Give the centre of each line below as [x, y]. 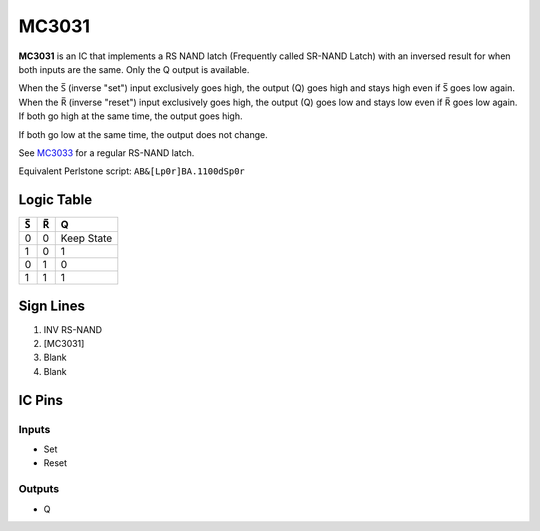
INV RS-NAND [73, 329]
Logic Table [55, 200]
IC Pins [41, 400]
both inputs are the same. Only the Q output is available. [134, 69]
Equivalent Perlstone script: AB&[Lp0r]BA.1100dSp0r [131, 171]
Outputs [39, 489]
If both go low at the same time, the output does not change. [143, 134]
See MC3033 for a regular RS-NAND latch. [106, 152]
